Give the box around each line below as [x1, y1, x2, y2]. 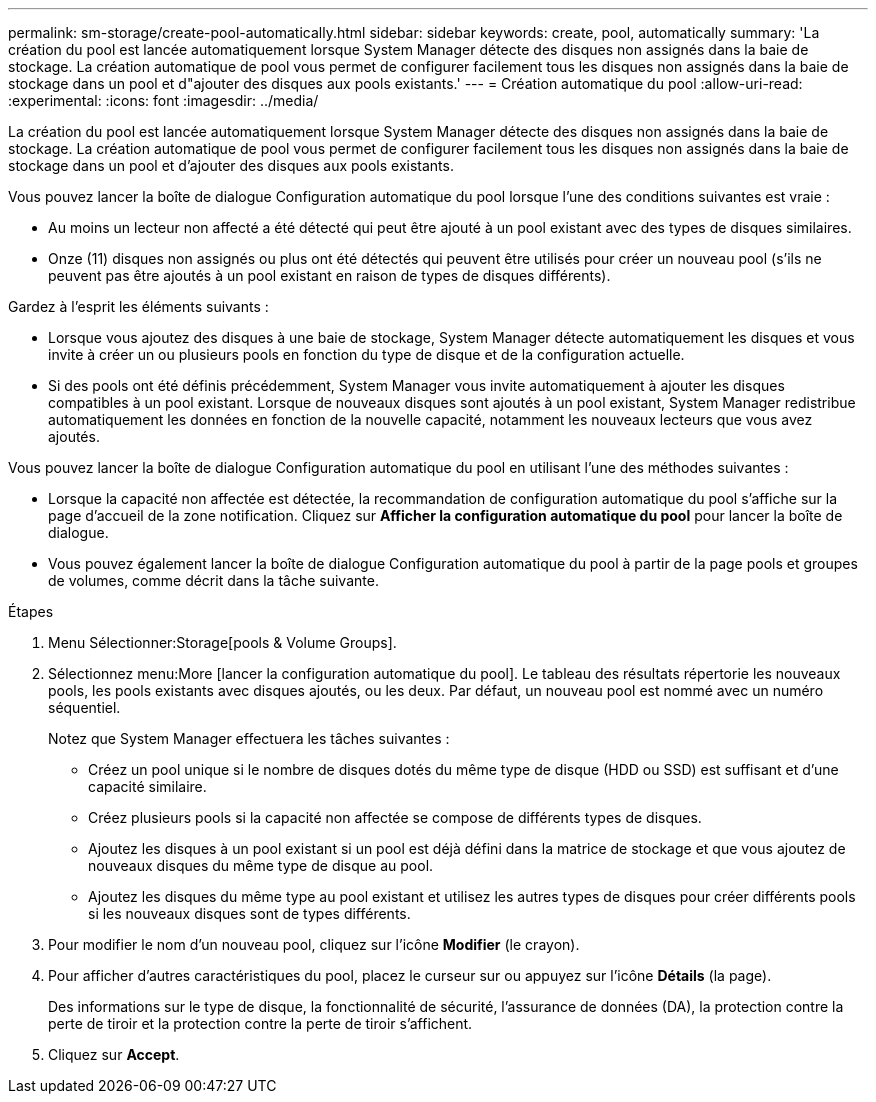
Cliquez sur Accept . [48, 1046, 180, 1063]
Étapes [8, 603, 54, 620]
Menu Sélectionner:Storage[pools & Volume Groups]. [48, 634, 397, 651]
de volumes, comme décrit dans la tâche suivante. [48, 572, 379, 589]
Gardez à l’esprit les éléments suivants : [8, 298, 269, 315]
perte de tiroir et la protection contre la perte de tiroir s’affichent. [48, 1015, 473, 1032]
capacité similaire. [88, 778, 207, 795]
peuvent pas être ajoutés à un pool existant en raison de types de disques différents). [48, 267, 611, 284]
